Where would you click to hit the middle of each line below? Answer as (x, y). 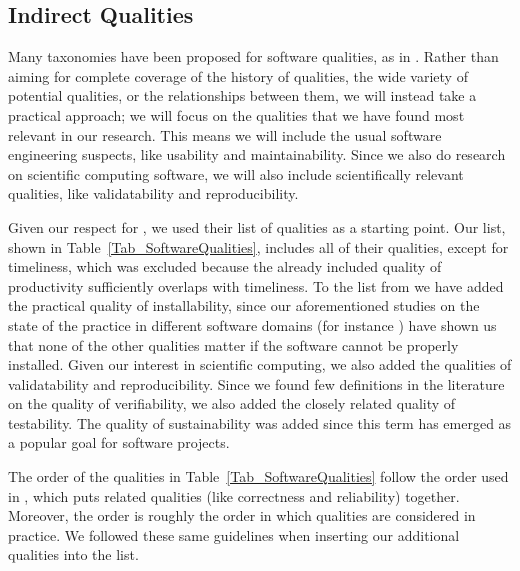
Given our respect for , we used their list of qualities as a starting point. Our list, (257, 226)
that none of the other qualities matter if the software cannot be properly (233, 344)
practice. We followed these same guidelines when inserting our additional (234, 534)
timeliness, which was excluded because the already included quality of (225, 266)
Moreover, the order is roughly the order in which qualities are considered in (242, 515)
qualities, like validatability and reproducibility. (153, 193)
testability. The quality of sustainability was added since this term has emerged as (260, 422)
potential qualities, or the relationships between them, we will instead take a (242, 95)
